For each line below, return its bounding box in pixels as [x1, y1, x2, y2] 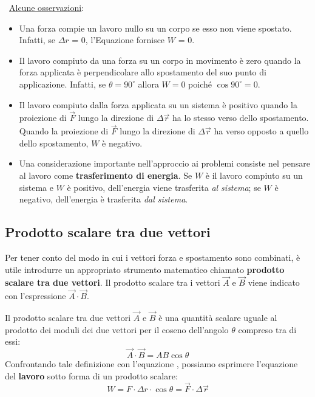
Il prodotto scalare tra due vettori [5, 311, 131, 323]
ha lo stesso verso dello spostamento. [172, 111, 309, 124]
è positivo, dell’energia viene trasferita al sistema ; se [67, 181, 261, 193]
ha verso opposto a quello [214, 125, 309, 137]
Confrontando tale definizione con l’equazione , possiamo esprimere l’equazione [5, 357, 298, 370]
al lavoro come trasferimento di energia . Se [19, 168, 192, 181]
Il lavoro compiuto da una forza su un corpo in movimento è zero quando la [19, 54, 301, 66]
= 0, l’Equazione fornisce [72, 33, 165, 46]
